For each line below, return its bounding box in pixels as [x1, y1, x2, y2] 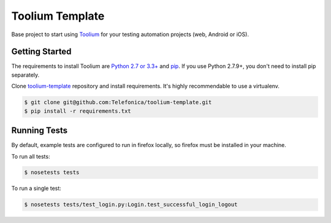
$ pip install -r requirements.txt [24, 107, 131, 115]
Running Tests [11, 126, 67, 136]
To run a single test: [11, 184, 61, 192]
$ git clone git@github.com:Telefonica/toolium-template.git [24, 99, 212, 106]
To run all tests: [11, 153, 50, 160]
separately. [11, 71, 40, 78]
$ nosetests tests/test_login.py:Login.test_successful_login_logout [24, 201, 238, 208]
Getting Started [11, 47, 72, 57]
